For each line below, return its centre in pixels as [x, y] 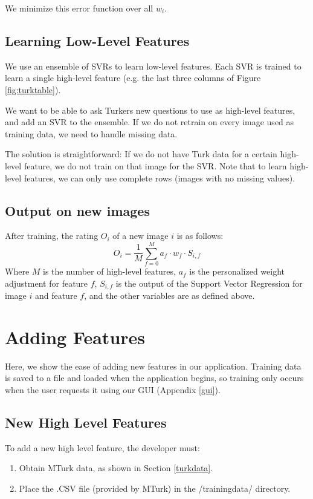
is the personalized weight [237, 271]
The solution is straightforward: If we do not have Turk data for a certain [141, 154]
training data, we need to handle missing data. [91, 133]
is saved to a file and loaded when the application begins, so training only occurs [154, 378]
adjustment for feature [47, 283]
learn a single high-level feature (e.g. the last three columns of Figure [133, 78]
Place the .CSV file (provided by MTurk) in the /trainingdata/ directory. [155, 488]
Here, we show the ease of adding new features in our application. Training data [153, 366]
